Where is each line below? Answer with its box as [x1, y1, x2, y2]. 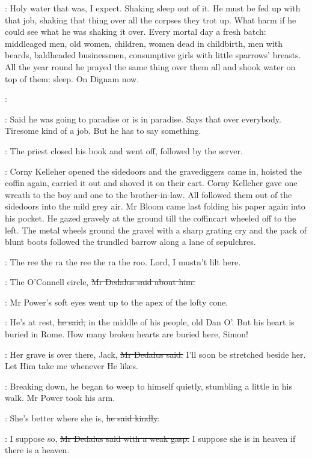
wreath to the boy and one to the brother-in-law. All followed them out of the [5, 188, 292, 200]
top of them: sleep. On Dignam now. [5, 72, 139, 85]
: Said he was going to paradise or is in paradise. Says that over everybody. [5, 112, 281, 125]
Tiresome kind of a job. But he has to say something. [5, 124, 201, 137]
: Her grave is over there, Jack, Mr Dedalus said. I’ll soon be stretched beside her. [5, 348, 306, 360]
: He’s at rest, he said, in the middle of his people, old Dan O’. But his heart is [5, 316, 295, 328]
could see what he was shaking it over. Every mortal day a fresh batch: [5, 25, 266, 38]
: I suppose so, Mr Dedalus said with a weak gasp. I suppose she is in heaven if [5, 432, 296, 444]
